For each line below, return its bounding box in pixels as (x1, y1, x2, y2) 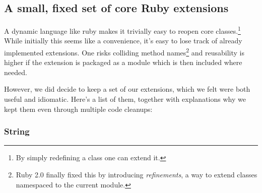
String (4, 125, 30, 138)
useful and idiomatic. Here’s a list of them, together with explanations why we (4, 94, 246, 104)
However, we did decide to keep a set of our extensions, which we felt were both (4, 84, 250, 94)
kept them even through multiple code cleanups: (4, 103, 153, 114)
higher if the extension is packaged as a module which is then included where (4, 57, 242, 68)
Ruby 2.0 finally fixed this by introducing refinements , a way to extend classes (16, 169, 257, 180)
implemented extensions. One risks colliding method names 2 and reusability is (4, 46, 245, 57)
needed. (4, 67, 27, 77)
